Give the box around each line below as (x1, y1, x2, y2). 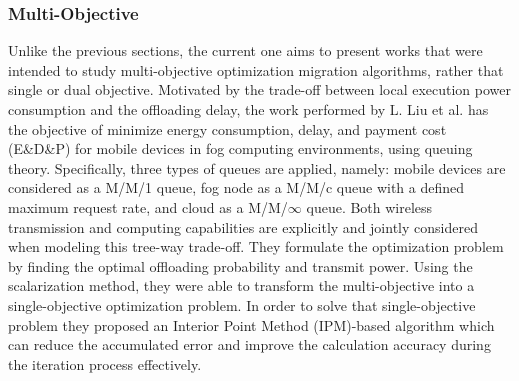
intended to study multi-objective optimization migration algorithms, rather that (8, 59, 504, 80)
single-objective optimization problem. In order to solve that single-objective (8, 294, 476, 315)
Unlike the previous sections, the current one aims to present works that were (8, 40, 483, 61)
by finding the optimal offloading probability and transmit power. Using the (8, 255, 473, 276)
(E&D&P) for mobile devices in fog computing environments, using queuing (8, 138, 473, 159)
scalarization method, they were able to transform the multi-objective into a (8, 275, 475, 296)
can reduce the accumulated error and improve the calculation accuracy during (8, 334, 491, 355)
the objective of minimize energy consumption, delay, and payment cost (8, 118, 447, 139)
